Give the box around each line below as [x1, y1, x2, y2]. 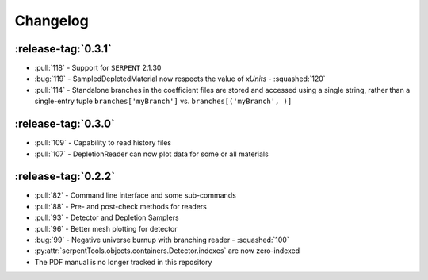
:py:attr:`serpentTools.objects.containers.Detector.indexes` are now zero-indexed [34, 246, 300, 255]
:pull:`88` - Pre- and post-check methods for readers [34, 201, 208, 211]
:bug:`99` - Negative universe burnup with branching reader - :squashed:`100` [34, 235, 289, 244]
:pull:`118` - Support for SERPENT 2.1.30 [34, 63, 162, 73]
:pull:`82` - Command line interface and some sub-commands [34, 190, 237, 200]
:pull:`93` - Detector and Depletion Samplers [34, 213, 179, 222]
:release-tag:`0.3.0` [14, 117, 115, 131]
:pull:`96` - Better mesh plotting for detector [34, 224, 178, 233]
